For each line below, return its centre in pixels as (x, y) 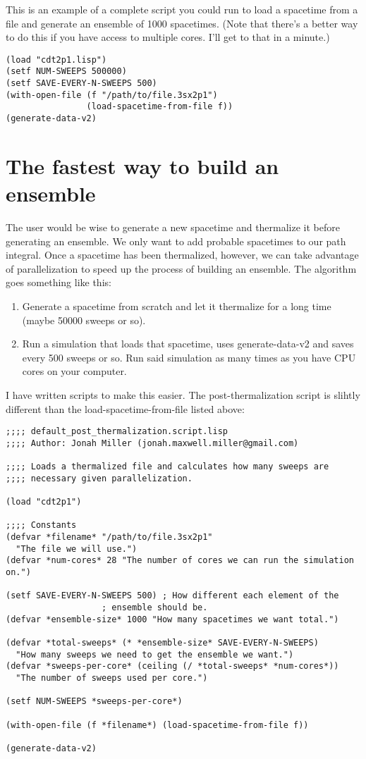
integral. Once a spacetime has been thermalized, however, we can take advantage (182, 255)
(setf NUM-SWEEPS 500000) (66, 72)
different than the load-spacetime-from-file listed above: (125, 408)
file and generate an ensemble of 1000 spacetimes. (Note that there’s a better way (182, 23)
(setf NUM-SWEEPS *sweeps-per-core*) (94, 702)
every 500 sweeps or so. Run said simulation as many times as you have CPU (189, 357)
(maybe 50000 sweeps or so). (84, 320)
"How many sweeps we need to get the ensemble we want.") (155, 654)
